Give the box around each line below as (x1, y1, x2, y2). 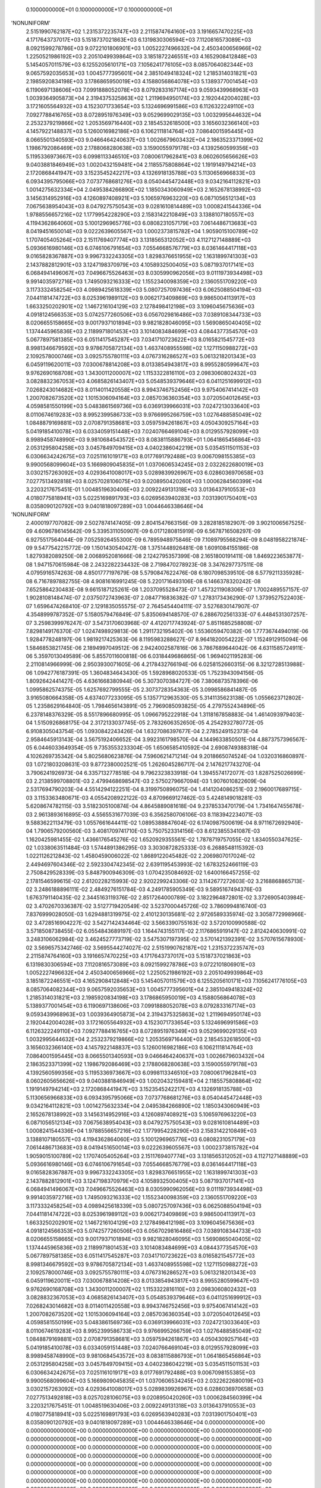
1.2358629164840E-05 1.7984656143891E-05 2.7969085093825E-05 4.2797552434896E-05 (33, 702, 265, 709)
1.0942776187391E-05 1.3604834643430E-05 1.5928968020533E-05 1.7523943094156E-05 (33, 669, 264, 676)
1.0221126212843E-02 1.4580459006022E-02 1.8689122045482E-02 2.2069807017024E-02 (26, 852, 256, 859)
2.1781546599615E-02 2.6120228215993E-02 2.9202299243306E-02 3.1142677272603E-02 (26, 877, 254, 884)
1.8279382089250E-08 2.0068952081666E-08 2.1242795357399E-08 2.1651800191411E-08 (26, 552, 253, 559)
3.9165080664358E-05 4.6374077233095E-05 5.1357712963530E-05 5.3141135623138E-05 (26, 694, 254, 702)
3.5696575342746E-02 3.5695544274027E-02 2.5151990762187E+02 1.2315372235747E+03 (33, 944, 265, 951)
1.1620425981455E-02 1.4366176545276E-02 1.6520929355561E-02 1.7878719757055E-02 (26, 836, 251, 843)
